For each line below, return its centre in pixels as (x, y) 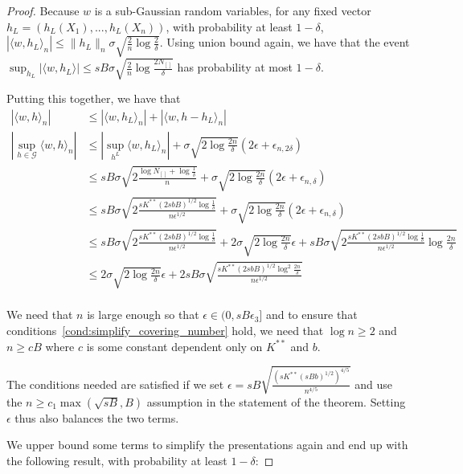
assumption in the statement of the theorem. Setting (276, 401)
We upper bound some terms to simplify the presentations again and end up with (207, 445)
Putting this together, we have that (94, 98)
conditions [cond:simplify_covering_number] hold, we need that (165, 330)
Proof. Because (43, 10)
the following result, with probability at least (117, 460)
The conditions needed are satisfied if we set (115, 384)
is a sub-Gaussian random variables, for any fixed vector (233, 10)
